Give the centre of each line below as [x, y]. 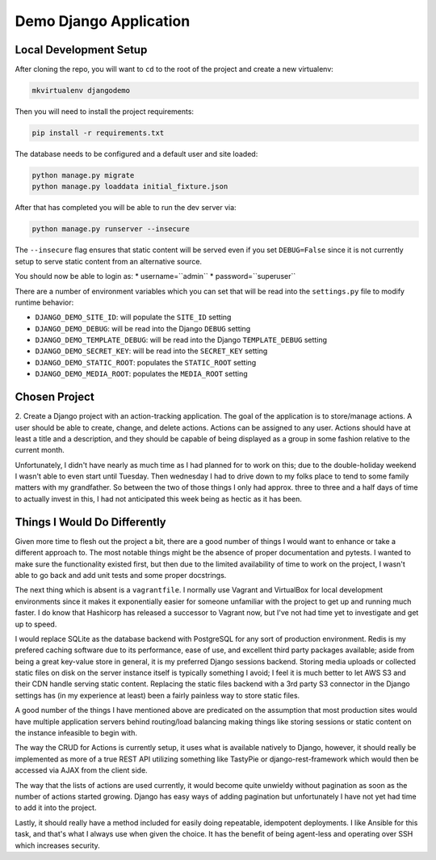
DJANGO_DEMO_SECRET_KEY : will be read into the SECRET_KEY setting [151, 351]
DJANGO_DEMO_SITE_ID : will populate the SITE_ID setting [133, 317]
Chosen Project [55, 397]
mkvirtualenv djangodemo [81, 91]
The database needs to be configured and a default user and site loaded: [136, 154]
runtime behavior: [44, 302]
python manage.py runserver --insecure [111, 229]
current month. [40, 450]
